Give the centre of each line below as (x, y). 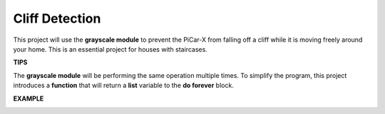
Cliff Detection (57, 18)
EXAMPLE (29, 98)
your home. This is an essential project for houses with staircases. (111, 49)
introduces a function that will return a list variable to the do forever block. (124, 86)
